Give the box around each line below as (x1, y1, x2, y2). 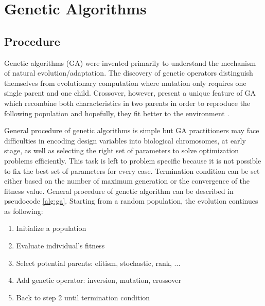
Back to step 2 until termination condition (16, 292, 150, 302)
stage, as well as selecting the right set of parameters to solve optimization (4, 145, 239, 156)
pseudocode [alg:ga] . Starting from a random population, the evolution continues (4, 195, 258, 206)
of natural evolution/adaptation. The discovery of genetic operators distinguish (4, 67, 253, 78)
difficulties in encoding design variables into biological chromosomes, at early (4, 135, 246, 146)
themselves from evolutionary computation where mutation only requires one (4, 77, 246, 88)
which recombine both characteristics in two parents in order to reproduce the (4, 97, 251, 108)
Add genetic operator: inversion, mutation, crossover (16, 275, 181, 285)
